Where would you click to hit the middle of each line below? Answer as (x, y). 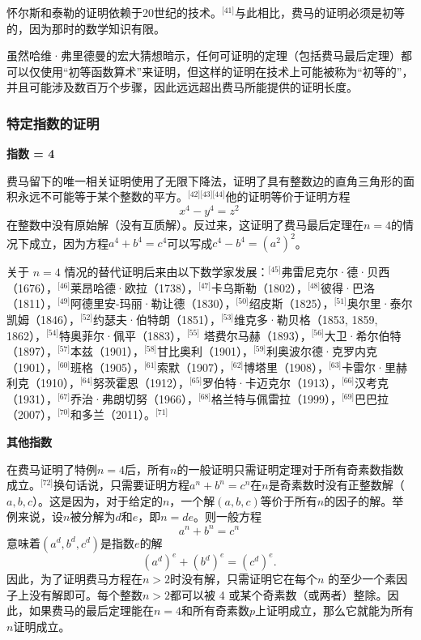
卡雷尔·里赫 (375, 367)
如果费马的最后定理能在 (91, 610)
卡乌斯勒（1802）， (259, 287)
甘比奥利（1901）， (206, 351)
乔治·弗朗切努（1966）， (134, 398)
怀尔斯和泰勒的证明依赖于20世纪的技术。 (114, 12)
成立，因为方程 (68, 243)
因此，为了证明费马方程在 (74, 579)
